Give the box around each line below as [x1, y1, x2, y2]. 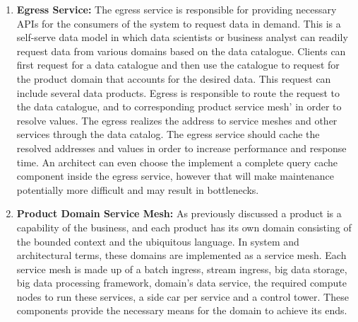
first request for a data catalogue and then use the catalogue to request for [16, 57, 340, 72]
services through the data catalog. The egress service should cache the [16, 127, 320, 142]
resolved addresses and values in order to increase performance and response [16, 140, 347, 155]
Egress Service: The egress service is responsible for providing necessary [16, 2, 337, 16]
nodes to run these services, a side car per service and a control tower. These [16, 289, 349, 304]
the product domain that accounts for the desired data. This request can [16, 71, 331, 86]
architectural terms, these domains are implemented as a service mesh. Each [16, 248, 347, 263]
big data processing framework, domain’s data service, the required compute [16, 275, 347, 290]
